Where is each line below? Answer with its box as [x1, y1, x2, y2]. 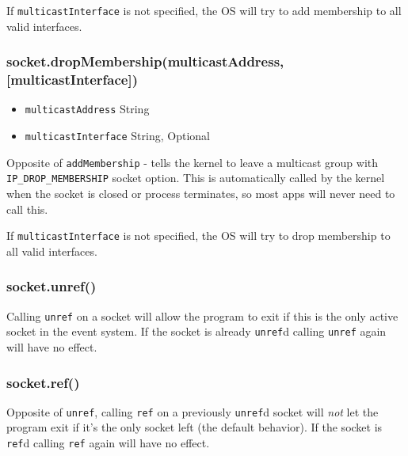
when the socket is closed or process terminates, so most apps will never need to [6, 185, 395, 202]
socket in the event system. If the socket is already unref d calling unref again [6, 323, 387, 340]
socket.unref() [6, 276, 97, 296]
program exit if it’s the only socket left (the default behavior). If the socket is [6, 419, 383, 435]
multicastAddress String [25, 101, 150, 117]
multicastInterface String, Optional [25, 127, 210, 144]
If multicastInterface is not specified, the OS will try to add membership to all [6, 2, 402, 18]
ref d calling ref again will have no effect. [6, 435, 210, 451]
